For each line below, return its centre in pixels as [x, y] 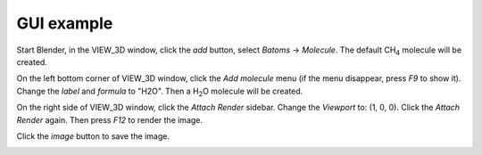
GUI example [65, 23]
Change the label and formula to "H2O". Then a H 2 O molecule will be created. [160, 92]
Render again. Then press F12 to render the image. [110, 119]
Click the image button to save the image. [93, 136]
